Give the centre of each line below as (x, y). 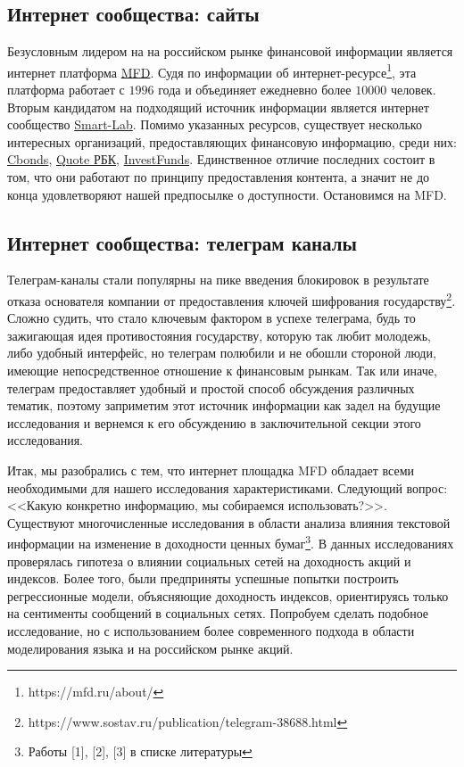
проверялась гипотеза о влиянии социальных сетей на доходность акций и (209, 561)
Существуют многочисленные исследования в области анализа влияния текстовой (229, 522)
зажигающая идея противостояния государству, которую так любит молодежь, (219, 335)
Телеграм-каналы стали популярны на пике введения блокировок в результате (218, 280)
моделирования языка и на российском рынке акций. (150, 648)
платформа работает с (66, 90)
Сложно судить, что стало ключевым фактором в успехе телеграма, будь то (211, 318)
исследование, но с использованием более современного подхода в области (211, 631)
